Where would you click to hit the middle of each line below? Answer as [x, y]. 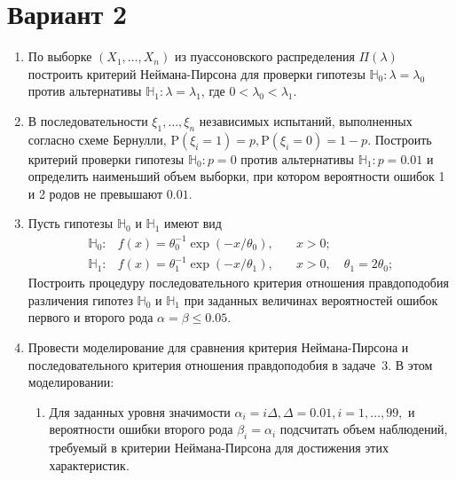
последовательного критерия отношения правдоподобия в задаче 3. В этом [230, 364]
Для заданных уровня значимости [140, 411]
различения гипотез [80, 299]
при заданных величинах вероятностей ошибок [311, 299]
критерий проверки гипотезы [106, 158]
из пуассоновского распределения [264, 56]
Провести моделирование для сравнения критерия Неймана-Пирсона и [218, 346]
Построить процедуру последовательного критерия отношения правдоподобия [238, 283]
